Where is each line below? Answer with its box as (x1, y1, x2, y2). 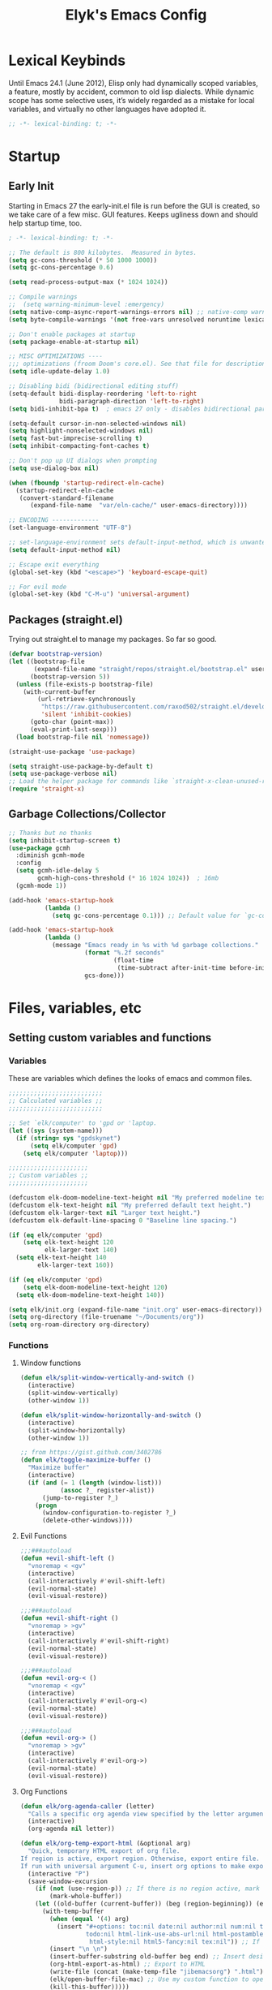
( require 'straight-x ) (8, 785, 85, 793)
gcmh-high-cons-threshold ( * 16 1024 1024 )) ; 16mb (37, 874, 219, 882)
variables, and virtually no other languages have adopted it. (8, 104, 206, 114)
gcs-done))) (84, 971, 125, 980)
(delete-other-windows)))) (41, 1516, 134, 1525)
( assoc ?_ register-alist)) (60, 1486, 155, 1494)
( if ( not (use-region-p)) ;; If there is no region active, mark (35, 1884, 261, 1893)
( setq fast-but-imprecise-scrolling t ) (8, 434, 143, 443)
